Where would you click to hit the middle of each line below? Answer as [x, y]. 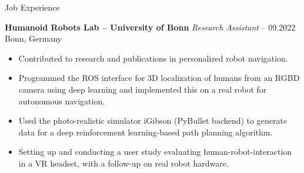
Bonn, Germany [34, 38]
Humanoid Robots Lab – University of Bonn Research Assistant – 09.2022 [150, 27]
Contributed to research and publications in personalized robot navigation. [153, 58]
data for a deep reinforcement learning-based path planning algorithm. [146, 132]
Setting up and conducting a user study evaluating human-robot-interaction [155, 152]
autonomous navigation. [62, 101]
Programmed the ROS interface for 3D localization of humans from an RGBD [159, 78]
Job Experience [32, 7]
